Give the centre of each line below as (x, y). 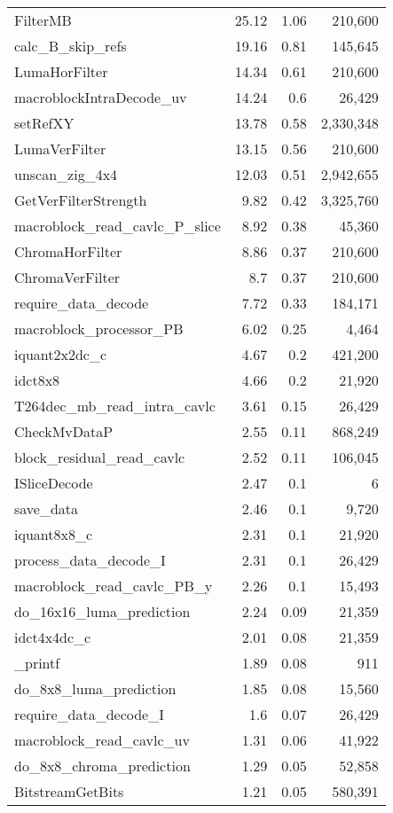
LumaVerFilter (60, 149)
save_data (47, 508)
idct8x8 (37, 380)
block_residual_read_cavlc (100, 457)
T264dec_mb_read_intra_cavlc (115, 406)
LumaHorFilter (61, 71)
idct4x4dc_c (53, 637)
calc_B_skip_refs (71, 46)
